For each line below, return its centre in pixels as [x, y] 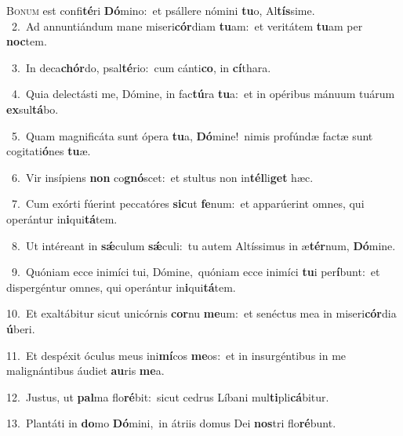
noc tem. [27, 41]
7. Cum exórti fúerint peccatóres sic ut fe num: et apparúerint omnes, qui [188, 203]
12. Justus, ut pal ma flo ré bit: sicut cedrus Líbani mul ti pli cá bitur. [168, 396]
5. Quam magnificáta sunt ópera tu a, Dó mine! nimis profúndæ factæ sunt [192, 135]
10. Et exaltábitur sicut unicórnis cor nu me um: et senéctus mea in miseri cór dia [201, 313]
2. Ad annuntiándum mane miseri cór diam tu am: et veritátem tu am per [187, 25]
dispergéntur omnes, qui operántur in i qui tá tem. [121, 287]
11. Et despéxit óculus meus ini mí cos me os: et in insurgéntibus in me [176, 355]
